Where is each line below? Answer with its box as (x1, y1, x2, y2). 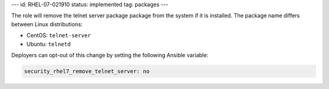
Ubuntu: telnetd (26, 40, 71, 48)
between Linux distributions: (11, 20, 83, 27)
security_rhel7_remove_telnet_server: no (24, 68, 150, 74)
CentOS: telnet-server (26, 32, 91, 39)
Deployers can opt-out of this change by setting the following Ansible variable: (11, 51, 208, 59)
